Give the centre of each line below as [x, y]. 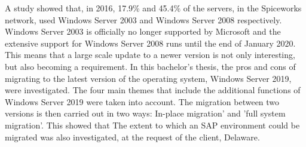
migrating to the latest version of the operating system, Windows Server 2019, [148, 78]
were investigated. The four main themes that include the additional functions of [153, 90]
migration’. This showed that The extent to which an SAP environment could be [152, 125]
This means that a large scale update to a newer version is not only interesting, [150, 55]
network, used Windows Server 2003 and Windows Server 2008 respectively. [143, 19]
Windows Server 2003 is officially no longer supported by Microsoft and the [143, 31]
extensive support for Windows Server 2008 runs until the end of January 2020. [150, 43]
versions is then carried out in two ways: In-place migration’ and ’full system [145, 113]
